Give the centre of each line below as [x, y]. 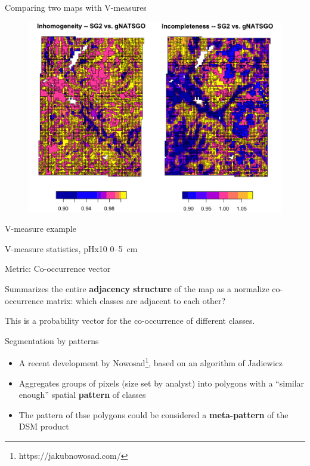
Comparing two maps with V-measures [76, 7]
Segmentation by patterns [52, 340]
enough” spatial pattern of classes [82, 395]
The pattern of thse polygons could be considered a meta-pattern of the [154, 414]
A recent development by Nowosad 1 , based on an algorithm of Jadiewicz [151, 362]
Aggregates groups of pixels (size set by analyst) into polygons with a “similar [162, 383]
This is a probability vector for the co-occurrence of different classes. [130, 321]
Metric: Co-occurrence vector [58, 269]
